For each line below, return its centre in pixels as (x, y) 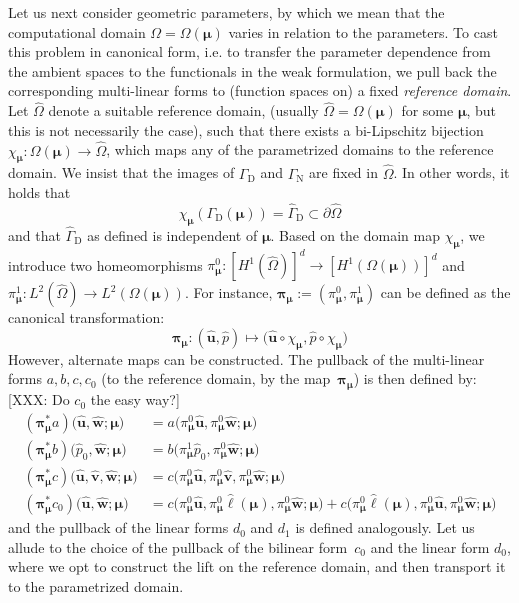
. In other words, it (451, 172)
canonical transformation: (86, 317)
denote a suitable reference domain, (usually (183, 110)
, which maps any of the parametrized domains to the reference (300, 149)
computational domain (77, 31)
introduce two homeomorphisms (105, 264)
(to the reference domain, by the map (216, 378)
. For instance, (228, 292)
